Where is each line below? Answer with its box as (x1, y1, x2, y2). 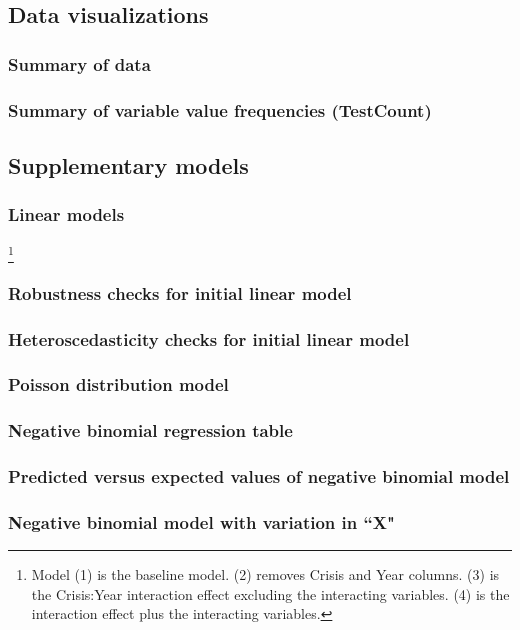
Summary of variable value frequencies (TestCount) (8, 97, 432, 122)
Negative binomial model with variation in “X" (8, 509, 395, 534)
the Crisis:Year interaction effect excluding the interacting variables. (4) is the (31, 583, 510, 604)
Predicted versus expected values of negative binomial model (8, 464, 510, 489)
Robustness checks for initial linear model (8, 280, 352, 305)
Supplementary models (8, 149, 249, 180)
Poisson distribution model (8, 372, 229, 397)
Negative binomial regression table (8, 418, 293, 443)
